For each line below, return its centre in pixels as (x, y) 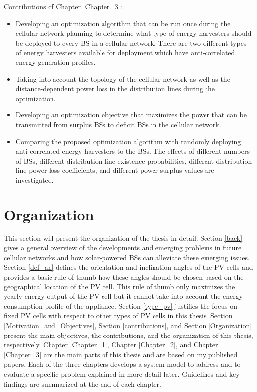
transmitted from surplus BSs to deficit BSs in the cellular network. (118, 124)
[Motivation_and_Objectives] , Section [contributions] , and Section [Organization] (128, 325)
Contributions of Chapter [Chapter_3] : (63, 6)
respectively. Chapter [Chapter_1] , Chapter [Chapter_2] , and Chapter (111, 345)
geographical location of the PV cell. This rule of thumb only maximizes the (120, 286)
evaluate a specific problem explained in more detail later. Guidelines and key (122, 373)
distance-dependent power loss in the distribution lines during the (115, 88)
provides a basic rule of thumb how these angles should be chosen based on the (124, 277)
